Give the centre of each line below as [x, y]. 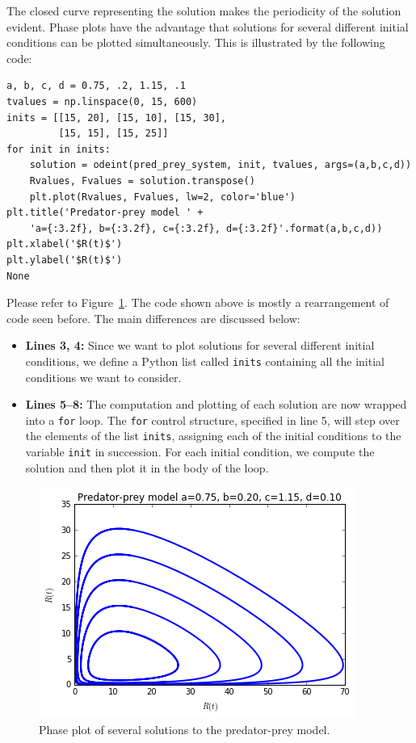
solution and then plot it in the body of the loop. [147, 467]
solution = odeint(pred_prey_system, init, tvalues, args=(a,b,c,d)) [221, 165]
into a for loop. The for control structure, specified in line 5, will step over [212, 420]
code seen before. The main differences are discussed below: [153, 318]
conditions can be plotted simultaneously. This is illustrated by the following [196, 42]
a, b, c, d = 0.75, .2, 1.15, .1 [96, 86]
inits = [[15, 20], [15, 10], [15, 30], [117, 118]
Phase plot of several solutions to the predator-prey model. [185, 729]
